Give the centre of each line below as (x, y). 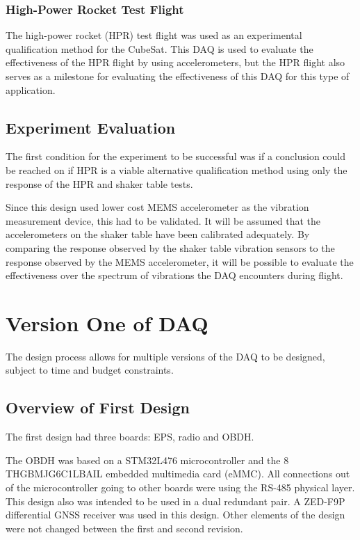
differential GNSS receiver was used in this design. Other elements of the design (175, 515)
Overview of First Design (98, 407)
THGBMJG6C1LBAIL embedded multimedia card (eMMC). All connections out (178, 474)
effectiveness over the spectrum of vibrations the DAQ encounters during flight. (174, 275)
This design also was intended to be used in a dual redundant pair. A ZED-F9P (175, 501)
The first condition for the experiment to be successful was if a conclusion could (176, 156)
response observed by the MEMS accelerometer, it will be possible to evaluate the (180, 261)
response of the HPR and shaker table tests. (99, 183)
